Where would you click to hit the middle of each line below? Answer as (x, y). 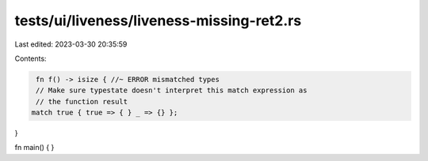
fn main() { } (34, 148)
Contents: (31, 58)
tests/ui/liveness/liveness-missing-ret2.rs (158, 21)
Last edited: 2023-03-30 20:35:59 (71, 44)
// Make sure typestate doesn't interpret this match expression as (172, 90)
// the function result (82, 101)
